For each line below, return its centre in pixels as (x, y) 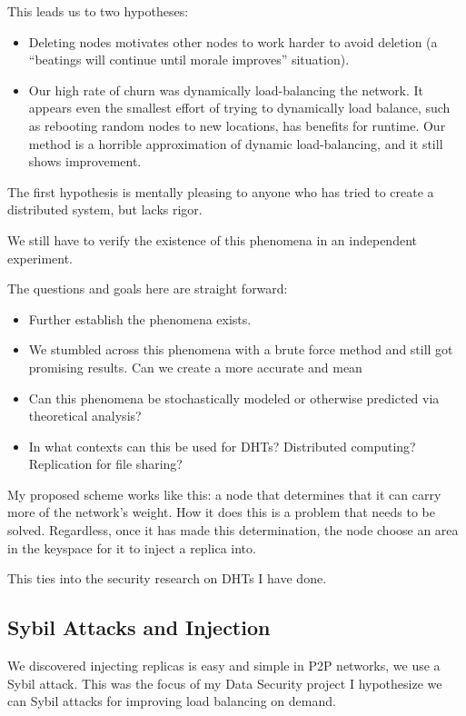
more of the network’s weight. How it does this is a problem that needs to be (222, 512)
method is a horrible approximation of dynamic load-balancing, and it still (236, 143)
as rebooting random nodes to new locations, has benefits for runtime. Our (237, 125)
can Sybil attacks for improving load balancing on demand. (172, 701)
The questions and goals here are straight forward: (148, 288)
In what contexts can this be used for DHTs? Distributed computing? (222, 446)
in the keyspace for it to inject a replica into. (132, 547)
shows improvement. (85, 161)
